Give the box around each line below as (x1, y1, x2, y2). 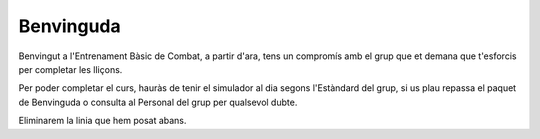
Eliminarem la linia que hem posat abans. (18, 115, 187, 127)
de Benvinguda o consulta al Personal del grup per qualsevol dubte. (18, 96, 298, 108)
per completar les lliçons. (18, 63, 123, 75)
